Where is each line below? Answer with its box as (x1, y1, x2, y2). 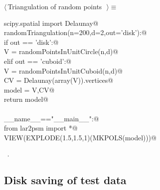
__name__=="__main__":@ (4, 113, 99, 123)
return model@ (4, 94, 48, 104)
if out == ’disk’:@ (4, 37, 59, 47)
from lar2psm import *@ (4, 123, 78, 133)
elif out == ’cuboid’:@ (4, 56, 71, 66)
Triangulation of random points (7, 1, 102, 11)
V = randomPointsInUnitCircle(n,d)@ (4, 46, 118, 57)
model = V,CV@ (4, 84, 55, 95)
